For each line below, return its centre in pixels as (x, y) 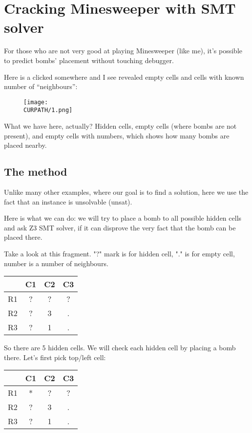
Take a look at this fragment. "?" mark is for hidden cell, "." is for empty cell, (119, 253)
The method (36, 171)
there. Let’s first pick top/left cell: (55, 357)
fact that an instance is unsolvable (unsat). (68, 201)
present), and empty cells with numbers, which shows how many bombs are (117, 135)
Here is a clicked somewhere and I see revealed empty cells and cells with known (124, 77)
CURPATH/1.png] (48, 110)
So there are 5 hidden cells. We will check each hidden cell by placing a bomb (120, 348)
